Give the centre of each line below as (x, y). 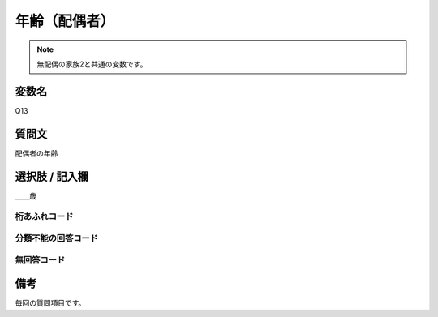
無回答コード (40, 259)
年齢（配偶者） (65, 21)
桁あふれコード (44, 216)
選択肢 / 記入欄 (52, 176)
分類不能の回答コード (57, 238)
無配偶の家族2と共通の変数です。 (92, 64)
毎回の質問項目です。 (50, 303)
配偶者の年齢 (36, 153)
